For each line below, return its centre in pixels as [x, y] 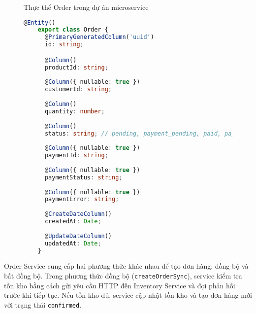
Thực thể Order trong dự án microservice [86, 7]
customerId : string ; [78, 89]
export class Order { [73, 30]
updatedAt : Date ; [73, 243]
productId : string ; [76, 67]
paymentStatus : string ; [83, 177]
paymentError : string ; [82, 199]
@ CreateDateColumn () [78, 214]
